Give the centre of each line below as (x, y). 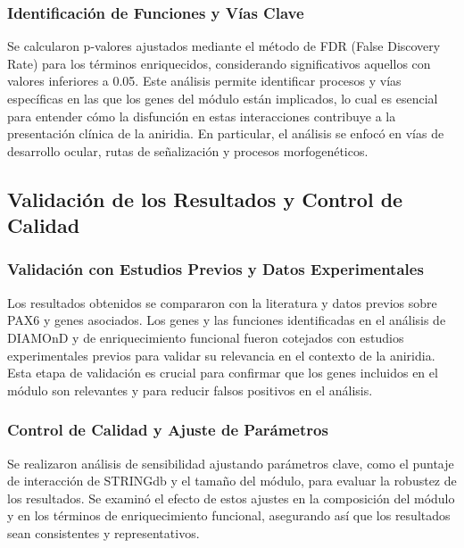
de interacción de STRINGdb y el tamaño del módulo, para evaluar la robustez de (232, 481)
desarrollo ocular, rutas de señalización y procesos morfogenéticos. (188, 150)
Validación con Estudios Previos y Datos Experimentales (215, 269)
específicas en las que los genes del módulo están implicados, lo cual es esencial (223, 98)
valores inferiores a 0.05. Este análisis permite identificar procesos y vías (204, 81)
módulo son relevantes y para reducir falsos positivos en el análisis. (190, 390)
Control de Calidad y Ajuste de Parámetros (168, 430)
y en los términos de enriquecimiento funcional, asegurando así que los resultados (229, 515)
